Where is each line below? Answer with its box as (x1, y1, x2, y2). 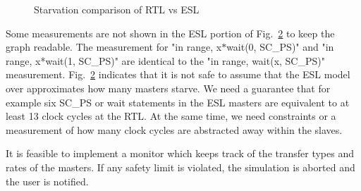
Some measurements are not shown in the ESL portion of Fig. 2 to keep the (6, 25, 335, 40)
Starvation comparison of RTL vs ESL (34, 2, 200, 16)
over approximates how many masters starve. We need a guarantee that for (6, 80, 331, 95)
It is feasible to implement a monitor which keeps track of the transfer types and (6, 146, 355, 161)
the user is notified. (6, 173, 89, 188)
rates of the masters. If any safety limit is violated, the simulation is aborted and (6, 159, 355, 174)
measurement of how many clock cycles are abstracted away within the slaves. (6, 122, 343, 137)
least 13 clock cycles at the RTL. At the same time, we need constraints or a (6, 109, 336, 123)
